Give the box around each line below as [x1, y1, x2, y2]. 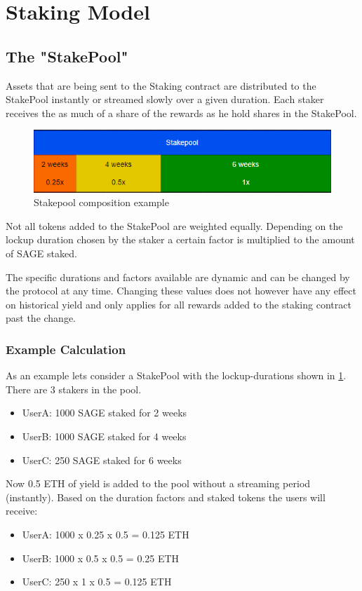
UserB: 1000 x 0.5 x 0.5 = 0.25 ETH [22, 550, 180, 565]
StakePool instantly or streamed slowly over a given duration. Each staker [6, 92, 324, 107]
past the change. [6, 311, 76, 325]
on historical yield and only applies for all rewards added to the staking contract [6, 297, 351, 311]
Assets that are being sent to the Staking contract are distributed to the [6, 78, 316, 93]
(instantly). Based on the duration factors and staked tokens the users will [6, 489, 326, 504]
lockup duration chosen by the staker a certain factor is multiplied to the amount [6, 232, 355, 247]
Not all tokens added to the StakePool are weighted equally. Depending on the [6, 218, 343, 233]
